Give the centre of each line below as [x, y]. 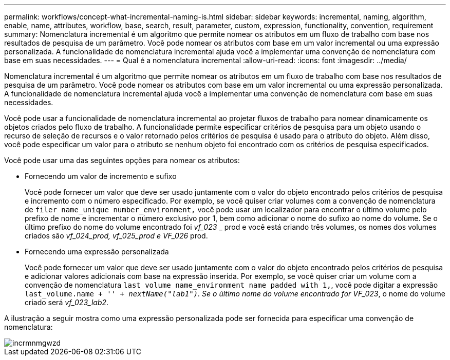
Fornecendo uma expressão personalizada [97, 252]
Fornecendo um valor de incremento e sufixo [101, 176]
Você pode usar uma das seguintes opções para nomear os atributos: [122, 160]
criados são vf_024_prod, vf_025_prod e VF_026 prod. [116, 236]
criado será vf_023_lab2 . [67, 302]
